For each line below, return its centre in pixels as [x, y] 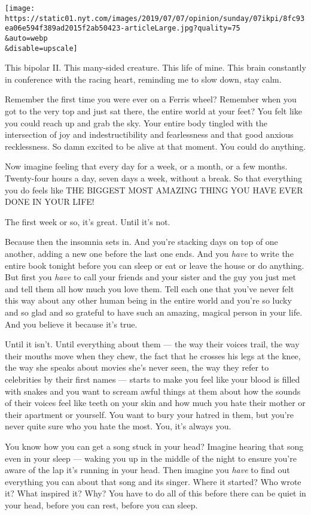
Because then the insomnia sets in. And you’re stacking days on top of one [141, 242]
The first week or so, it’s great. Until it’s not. [88, 221]
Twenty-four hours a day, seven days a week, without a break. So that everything [153, 178]
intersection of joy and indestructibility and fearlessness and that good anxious [149, 134]
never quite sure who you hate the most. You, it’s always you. [118, 426]
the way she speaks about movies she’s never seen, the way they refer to [137, 367]
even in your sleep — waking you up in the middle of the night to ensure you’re [151, 458]
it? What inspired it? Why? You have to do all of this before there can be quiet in [155, 493]
